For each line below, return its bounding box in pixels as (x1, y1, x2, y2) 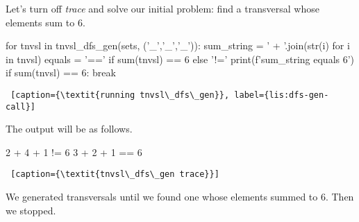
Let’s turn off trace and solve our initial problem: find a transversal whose (6, 1, 319, 15)
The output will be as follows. (6, 121, 133, 136)
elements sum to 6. (6, 15, 85, 29)
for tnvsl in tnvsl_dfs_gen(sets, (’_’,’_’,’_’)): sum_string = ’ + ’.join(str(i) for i (6, 38, 350, 53)
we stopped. (6, 203, 56, 217)
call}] (6, 101, 35, 112)
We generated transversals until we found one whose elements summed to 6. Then (6, 189, 354, 204)
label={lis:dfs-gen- (234, 89, 329, 100)
